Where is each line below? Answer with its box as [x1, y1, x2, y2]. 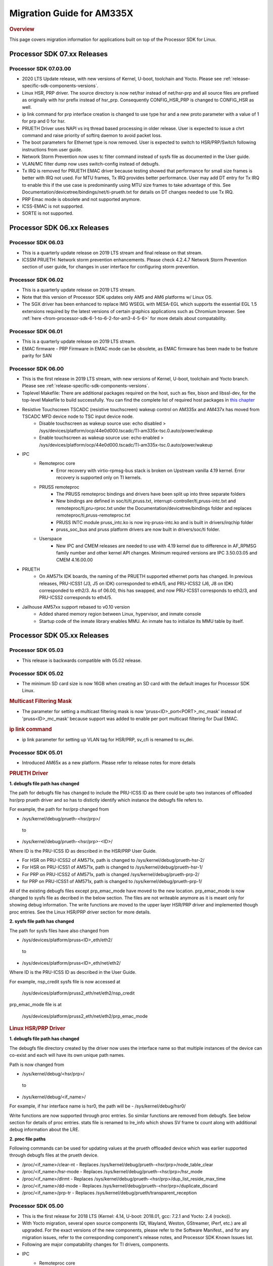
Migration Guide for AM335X [9, 8, 133, 19]
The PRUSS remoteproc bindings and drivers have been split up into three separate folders [56, 491, 245, 497]
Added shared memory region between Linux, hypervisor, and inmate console [39, 611, 202, 617]
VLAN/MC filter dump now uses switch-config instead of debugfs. [22, 161, 160, 167]
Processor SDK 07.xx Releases [9, 50, 108, 58]
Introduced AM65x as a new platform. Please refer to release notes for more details [22, 760, 196, 766]
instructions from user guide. [22, 146, 83, 152]
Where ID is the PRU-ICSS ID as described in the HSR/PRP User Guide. [9, 848, 157, 854]
